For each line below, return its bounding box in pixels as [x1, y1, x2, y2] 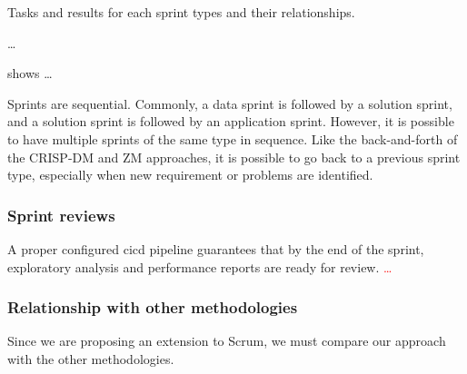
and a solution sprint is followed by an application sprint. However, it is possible [7, 112, 454, 131]
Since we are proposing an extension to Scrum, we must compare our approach [7, 331, 446, 350]
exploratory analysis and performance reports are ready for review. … [7, 257, 392, 276]
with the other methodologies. [7, 349, 174, 368]
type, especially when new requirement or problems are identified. [7, 165, 373, 184]
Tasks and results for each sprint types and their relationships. [7, 3, 355, 21]
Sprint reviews [7, 203, 115, 226]
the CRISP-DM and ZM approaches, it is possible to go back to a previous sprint [7, 147, 461, 166]
